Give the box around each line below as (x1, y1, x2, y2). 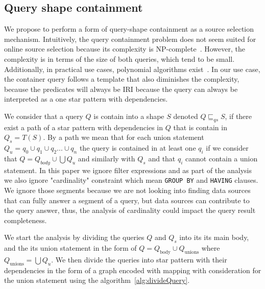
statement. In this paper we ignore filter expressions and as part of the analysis (4, 164, 252, 175)
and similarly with (78, 153, 135, 163)
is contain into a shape (93, 110, 164, 121)
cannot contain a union (185, 153, 258, 163)
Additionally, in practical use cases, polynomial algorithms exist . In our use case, (4, 63, 260, 74)
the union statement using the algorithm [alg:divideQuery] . (4, 275, 190, 285)
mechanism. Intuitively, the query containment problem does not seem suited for (4, 33, 256, 44)
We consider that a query (4, 110, 83, 121)
